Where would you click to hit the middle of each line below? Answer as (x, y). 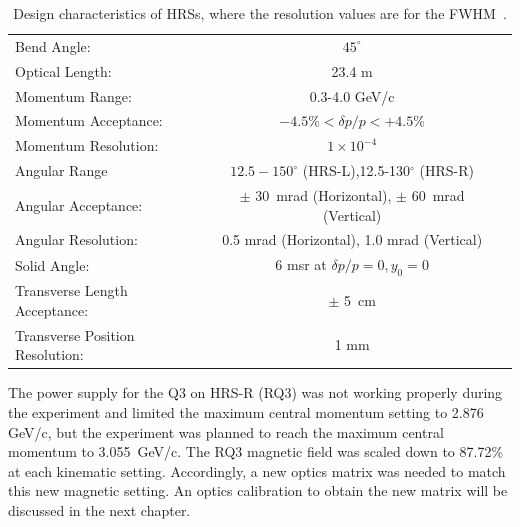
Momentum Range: (73, 95)
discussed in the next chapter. (99, 509)
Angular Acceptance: (79, 204)
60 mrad (438, 194)
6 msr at (301, 264)
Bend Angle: (53, 45)
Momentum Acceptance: (89, 120)
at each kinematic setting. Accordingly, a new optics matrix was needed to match (257, 470)
